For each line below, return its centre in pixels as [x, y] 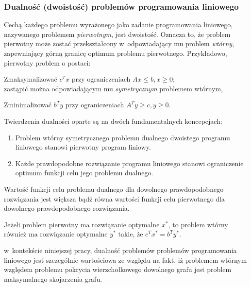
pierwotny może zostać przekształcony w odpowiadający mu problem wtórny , [119, 43]
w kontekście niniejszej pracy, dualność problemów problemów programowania [120, 250]
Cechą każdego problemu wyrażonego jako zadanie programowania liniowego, [118, 25]
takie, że [131, 234]
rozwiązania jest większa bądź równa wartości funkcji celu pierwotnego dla [114, 198]
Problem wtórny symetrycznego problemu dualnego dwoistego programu [123, 137]
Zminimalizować [28, 105]
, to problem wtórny [198, 224]
